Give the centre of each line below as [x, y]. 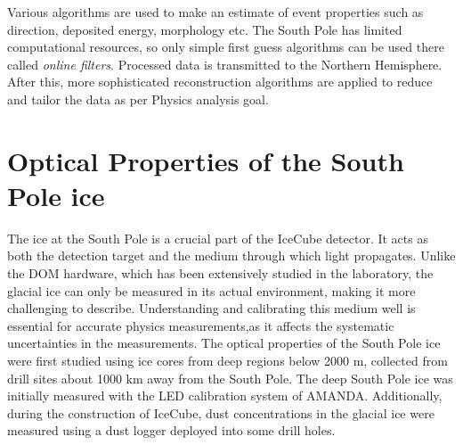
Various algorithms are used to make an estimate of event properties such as [215, 12]
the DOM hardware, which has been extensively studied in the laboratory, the [220, 273]
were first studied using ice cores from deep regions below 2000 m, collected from [227, 361]
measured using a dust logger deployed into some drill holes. [171, 430]
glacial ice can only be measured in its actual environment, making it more [211, 290]
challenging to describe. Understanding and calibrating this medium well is [211, 308]
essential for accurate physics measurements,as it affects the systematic [201, 325]
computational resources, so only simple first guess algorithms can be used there [226, 47]
